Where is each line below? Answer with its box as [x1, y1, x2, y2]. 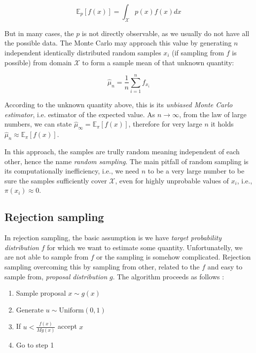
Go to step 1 [16, 340, 54, 350]
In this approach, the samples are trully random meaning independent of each [4, 146, 240, 157]
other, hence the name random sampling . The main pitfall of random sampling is [4, 156, 249, 166]
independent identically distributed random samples [4, 47, 161, 57]
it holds [211, 119, 234, 129]
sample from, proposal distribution [4, 271, 108, 281]
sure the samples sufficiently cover [4, 175, 107, 185]
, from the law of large [179, 109, 247, 119]
